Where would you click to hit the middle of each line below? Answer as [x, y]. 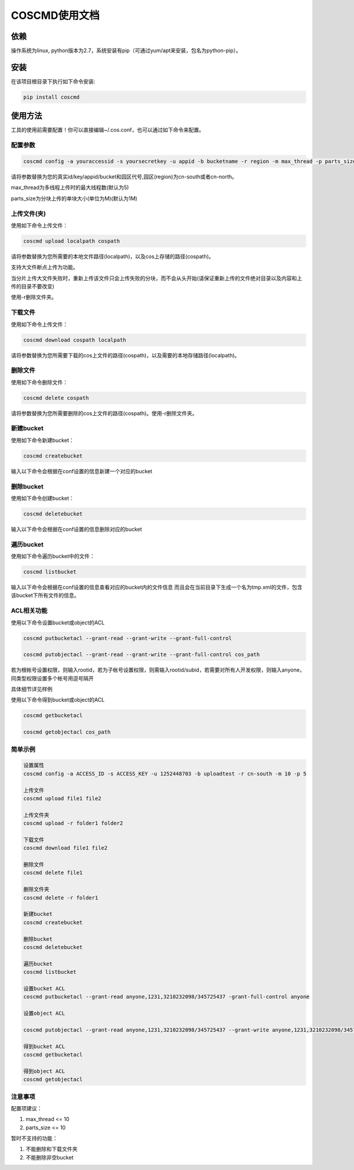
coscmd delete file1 [53, 873]
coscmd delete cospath [56, 398]
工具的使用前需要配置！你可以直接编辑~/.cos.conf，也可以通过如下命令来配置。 [108, 130]
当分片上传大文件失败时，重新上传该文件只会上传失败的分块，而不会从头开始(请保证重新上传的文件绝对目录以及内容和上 [157, 278]
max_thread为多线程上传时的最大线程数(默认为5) [70, 188]
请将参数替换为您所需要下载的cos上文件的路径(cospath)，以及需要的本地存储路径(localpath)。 [125, 355]
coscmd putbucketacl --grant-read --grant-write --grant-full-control [128, 638]
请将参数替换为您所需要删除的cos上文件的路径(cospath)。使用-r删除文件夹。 [104, 413]
